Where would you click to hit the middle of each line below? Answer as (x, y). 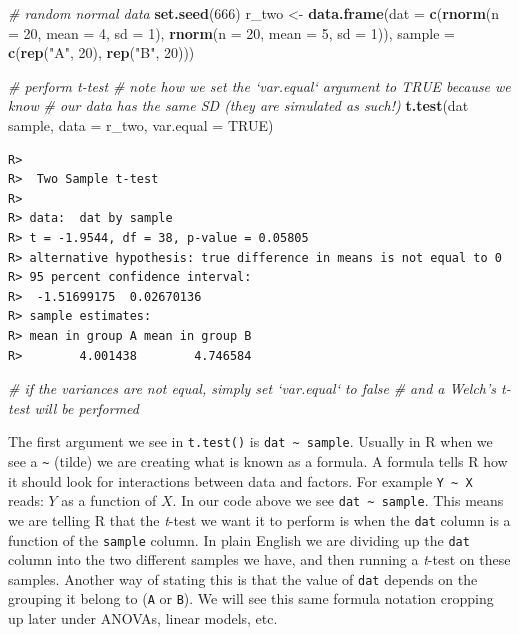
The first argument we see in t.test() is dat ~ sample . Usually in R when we (250, 441)
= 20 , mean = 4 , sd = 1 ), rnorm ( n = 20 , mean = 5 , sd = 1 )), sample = (231, 32)
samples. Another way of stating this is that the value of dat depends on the (243, 578)
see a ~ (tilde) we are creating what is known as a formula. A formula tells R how (258, 460)
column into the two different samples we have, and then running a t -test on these (259, 559)
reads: (26, 500)
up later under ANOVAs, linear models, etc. (143, 618)
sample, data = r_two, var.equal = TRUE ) (141, 124)
